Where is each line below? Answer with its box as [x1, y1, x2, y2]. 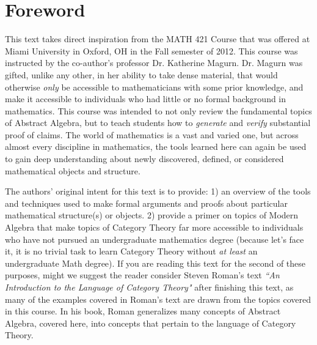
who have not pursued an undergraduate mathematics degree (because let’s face [5, 232, 304, 245]
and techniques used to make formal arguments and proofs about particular [5, 196, 288, 209]
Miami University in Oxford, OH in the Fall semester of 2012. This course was [5, 44, 298, 57]
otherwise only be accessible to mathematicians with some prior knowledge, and [5, 80, 304, 93]
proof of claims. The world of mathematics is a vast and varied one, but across [5, 128, 299, 141]
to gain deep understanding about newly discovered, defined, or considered [5, 152, 284, 165]
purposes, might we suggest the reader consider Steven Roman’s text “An [5, 269, 280, 281]
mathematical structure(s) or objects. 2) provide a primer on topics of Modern [5, 209, 299, 221]
